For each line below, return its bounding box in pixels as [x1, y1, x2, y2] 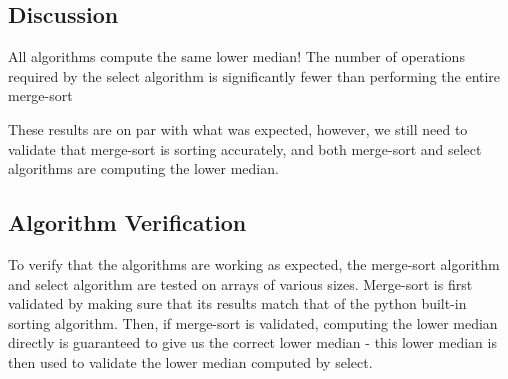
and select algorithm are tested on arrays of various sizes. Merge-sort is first [8, 273, 473, 294]
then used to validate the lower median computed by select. [8, 351, 373, 372]
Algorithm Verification [8, 207, 247, 238]
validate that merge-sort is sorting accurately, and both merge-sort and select [8, 138, 482, 159]
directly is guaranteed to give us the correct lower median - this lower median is [8, 332, 497, 353]
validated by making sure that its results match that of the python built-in [8, 293, 467, 314]
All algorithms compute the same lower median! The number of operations [8, 46, 465, 67]
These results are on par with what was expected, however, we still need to [8, 118, 468, 139]
